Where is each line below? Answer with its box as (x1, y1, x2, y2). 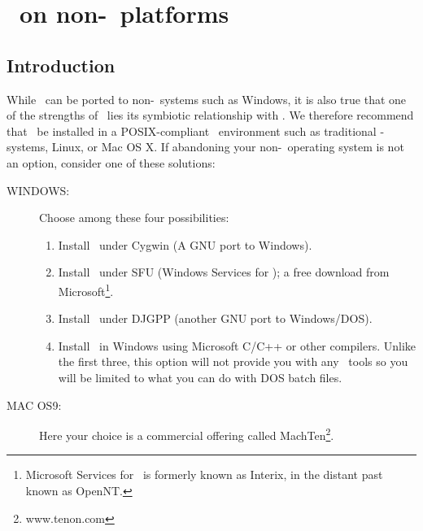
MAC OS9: (7, 396, 62, 413)
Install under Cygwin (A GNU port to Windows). (58, 236, 312, 253)
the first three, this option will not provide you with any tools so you (58, 353, 408, 370)
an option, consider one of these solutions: (7, 154, 216, 171)
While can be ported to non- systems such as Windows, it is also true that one (7, 90, 407, 107)
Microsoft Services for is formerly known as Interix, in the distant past (25, 466, 383, 483)
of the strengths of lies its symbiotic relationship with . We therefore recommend (7, 107, 414, 124)
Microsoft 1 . (58, 280, 114, 299)
